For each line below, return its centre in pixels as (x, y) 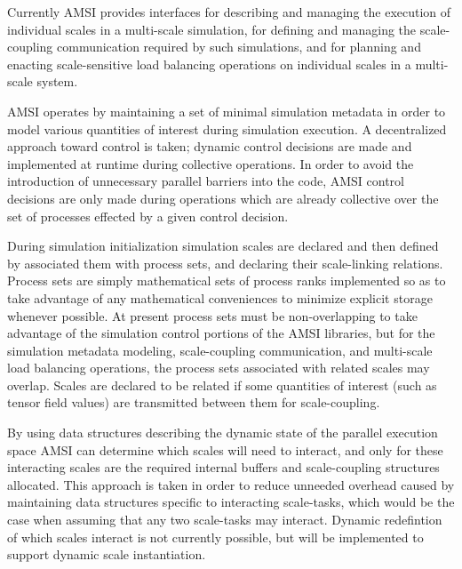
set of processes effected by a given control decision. (148, 216)
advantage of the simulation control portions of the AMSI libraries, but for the (221, 333)
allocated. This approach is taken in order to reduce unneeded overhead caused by (231, 484)
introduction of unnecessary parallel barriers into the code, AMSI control (206, 181)
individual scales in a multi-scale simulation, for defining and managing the (212, 29)
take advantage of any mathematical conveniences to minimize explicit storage (220, 297)
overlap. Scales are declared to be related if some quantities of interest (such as (222, 385)
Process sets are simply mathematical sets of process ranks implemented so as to (227, 280)
